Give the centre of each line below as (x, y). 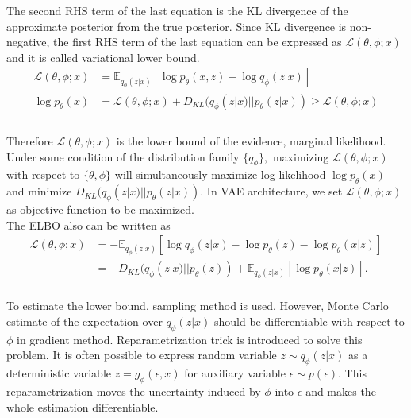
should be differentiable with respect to (309, 321)
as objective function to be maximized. (100, 209)
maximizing (301, 156)
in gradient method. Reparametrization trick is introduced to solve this (190, 339)
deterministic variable (59, 373)
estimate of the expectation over (85, 321)
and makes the (341, 391)
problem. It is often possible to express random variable (142, 355)
